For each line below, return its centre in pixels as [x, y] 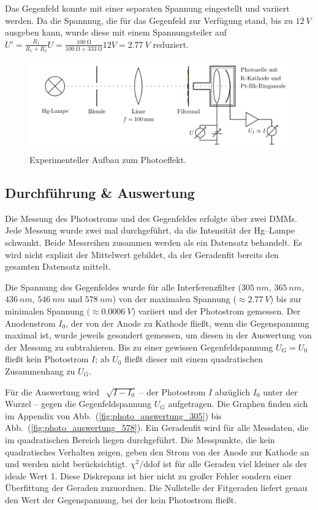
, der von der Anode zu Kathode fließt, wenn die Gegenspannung [187, 323]
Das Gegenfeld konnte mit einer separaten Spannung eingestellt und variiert [147, 8]
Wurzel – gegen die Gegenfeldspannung [78, 404]
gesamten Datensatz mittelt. [58, 266]
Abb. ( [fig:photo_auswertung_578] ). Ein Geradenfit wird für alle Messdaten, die [157, 428]
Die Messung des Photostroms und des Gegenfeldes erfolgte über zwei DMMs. [151, 218]
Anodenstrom [30, 323]
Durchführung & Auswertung [100, 192]
